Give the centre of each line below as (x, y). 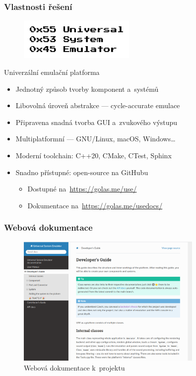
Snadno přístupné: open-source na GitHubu (82, 172)
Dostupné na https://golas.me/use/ (82, 189)
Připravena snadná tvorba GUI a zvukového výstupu (97, 122)
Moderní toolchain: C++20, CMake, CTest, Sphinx (94, 155)
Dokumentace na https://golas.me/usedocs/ (95, 205)
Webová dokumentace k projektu (74, 367)
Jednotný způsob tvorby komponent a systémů (87, 89)
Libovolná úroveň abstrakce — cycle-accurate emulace (98, 105)
